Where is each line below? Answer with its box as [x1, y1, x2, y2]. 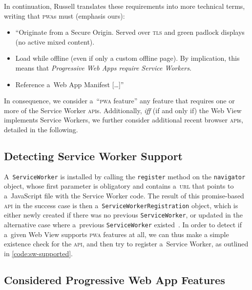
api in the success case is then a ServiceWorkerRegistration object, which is [4, 200, 238, 210]
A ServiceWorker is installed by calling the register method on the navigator [4, 171, 246, 181]
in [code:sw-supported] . [4, 248, 73, 258]
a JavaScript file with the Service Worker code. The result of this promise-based [4, 190, 244, 200]
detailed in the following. [4, 124, 78, 134]
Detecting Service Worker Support [4, 148, 183, 163]
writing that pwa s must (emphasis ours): [4, 10, 125, 21]
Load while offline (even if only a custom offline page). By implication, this [15, 53, 240, 63]
